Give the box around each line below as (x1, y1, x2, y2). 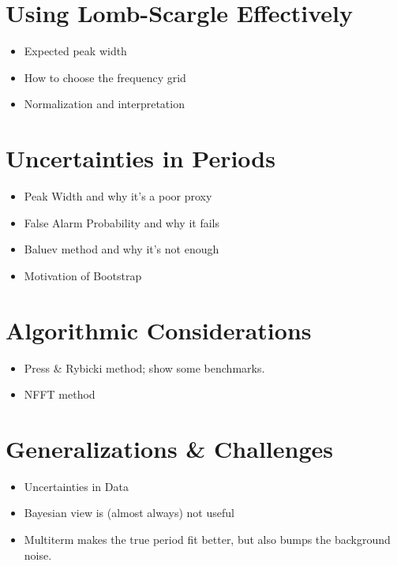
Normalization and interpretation (24, 96, 185, 112)
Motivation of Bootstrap (24, 267, 142, 283)
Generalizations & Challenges (6, 432, 333, 464)
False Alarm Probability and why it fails (24, 214, 220, 231)
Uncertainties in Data (24, 478, 129, 494)
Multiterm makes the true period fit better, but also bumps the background (24, 531, 391, 548)
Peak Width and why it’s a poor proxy (24, 188, 212, 204)
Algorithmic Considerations (6, 313, 312, 346)
